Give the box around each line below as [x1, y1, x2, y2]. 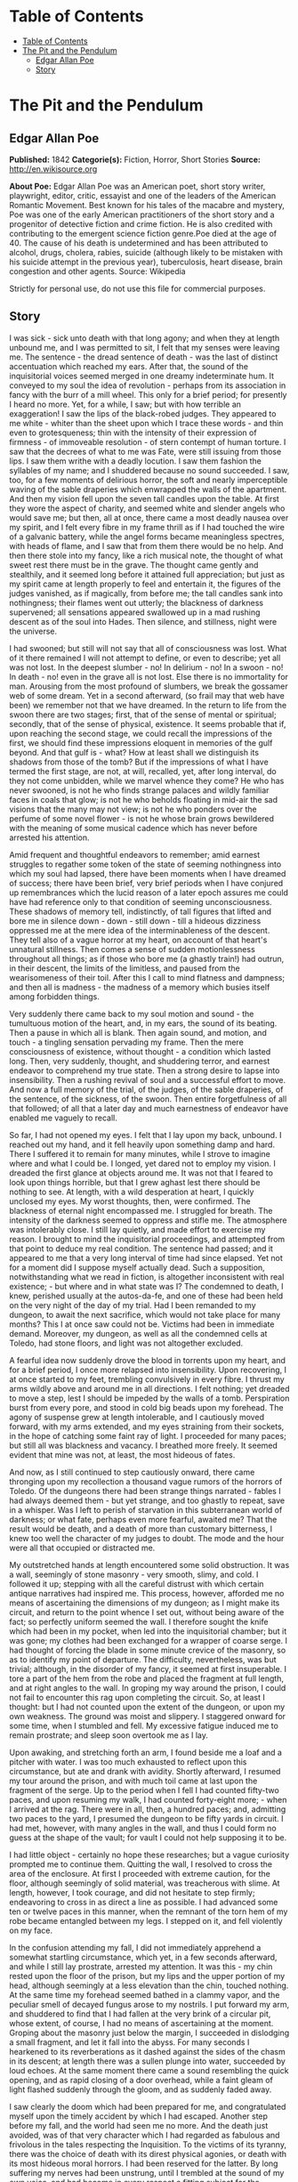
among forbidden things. [9, 990, 100, 1002]
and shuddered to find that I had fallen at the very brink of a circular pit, [9, 2008, 271, 2019]
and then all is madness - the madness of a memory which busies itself [9, 982, 270, 992]
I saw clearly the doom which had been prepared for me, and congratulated [9, 2101, 286, 2112]
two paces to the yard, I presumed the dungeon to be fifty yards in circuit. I [9, 1813, 284, 1823]
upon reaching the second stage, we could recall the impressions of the [9, 728, 273, 739]
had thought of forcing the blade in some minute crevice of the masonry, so [9, 1645, 286, 1655]
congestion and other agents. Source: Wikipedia [9, 265, 186, 277]
